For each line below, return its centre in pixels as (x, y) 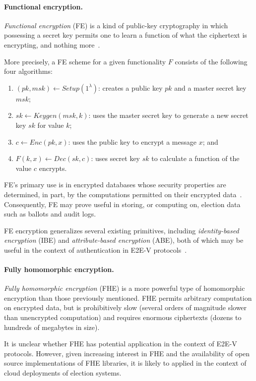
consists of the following (211, 61)
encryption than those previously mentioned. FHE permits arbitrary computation (128, 298)
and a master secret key (210, 87)
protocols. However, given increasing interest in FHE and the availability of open (127, 353)
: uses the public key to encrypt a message (132, 141)
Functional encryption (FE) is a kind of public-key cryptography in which (116, 25)
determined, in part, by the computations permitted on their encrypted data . (123, 194)
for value (51, 125)
